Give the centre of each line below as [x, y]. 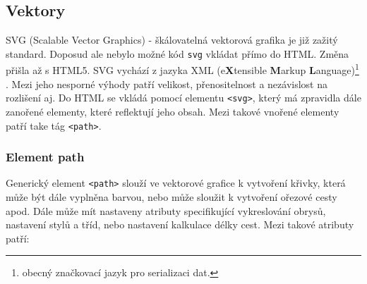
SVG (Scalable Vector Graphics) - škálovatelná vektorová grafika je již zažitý [172, 40]
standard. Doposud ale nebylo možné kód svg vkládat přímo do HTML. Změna [178, 53]
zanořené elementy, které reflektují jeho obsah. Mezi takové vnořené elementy [173, 111]
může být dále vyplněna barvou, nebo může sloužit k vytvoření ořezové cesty [172, 197]
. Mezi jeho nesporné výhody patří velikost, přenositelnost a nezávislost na [167, 84]
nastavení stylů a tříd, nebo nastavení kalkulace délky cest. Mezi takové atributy [180, 224]
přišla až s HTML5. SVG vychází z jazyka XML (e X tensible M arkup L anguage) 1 [182, 69]
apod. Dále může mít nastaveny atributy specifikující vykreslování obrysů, [166, 210]
